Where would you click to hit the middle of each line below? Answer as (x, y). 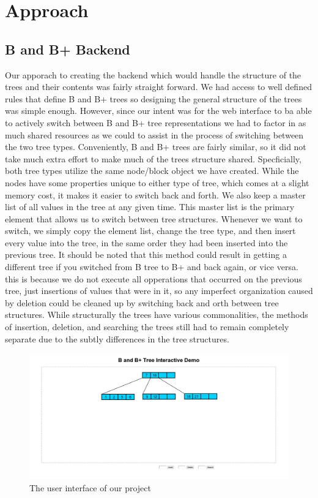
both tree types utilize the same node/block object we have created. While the (152, 171)
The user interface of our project (90, 487)
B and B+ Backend (68, 49)
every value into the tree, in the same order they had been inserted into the (146, 242)
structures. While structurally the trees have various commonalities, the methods (157, 315)
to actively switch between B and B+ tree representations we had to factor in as (156, 122)
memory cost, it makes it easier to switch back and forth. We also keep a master (155, 194)
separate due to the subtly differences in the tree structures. (117, 338)
